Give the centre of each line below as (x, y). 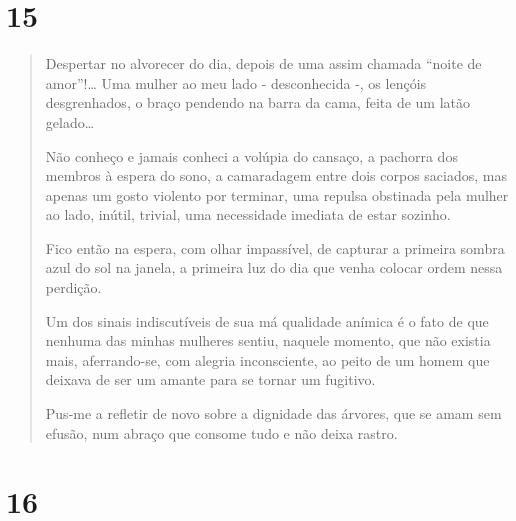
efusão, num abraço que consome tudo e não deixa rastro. (221, 432)
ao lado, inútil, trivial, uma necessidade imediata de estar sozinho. (248, 214)
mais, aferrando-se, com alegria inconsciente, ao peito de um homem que (267, 359)
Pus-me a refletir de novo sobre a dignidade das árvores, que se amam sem (273, 413)
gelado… (70, 121)
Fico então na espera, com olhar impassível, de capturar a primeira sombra (275, 247)
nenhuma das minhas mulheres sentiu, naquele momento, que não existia (268, 340)
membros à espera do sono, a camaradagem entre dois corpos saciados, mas (276, 175)
